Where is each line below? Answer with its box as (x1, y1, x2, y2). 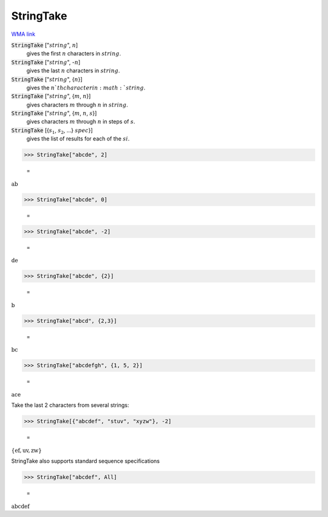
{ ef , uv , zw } (11, 447, 42, 454)
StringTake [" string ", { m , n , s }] (11, 109, 97, 117)
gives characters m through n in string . (26, 101, 129, 108)
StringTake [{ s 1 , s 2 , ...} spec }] (11, 127, 94, 135)
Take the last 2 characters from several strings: (11, 401, 129, 409)
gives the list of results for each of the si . (26, 135, 130, 142)
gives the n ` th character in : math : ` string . (26, 84, 146, 91)
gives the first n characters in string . (26, 50, 121, 57)
